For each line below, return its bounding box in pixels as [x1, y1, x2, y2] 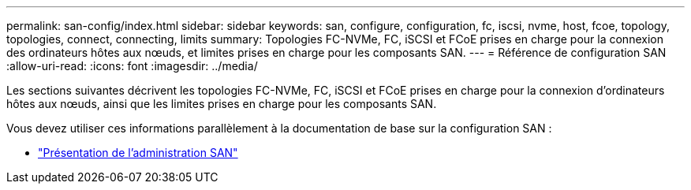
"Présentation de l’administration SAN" [38, 146, 238, 159]
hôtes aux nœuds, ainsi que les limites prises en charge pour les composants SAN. [6, 97, 437, 110]
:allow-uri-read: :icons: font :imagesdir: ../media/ [6, 59, 258, 73]
